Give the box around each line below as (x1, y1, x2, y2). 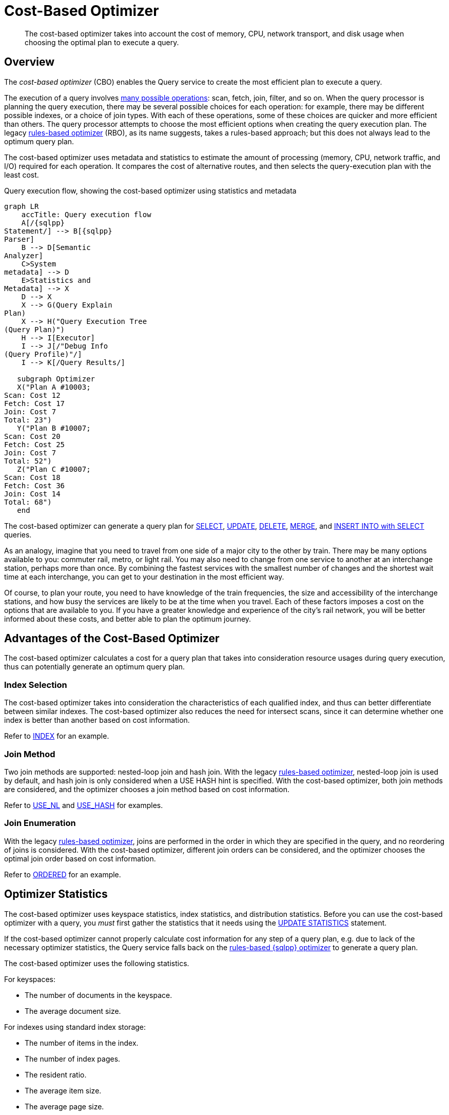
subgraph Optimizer (17, 374, 95, 383)
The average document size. (25, 1006, 121, 1015)
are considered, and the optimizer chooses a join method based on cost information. (4, 784, 289, 794)
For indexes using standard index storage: (4, 1022, 146, 1031)
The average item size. (25, 1086, 102, 1095)
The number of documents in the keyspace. (25, 990, 172, 999)
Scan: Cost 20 (4, 432, 61, 440)
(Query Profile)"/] (4, 350, 82, 358)
